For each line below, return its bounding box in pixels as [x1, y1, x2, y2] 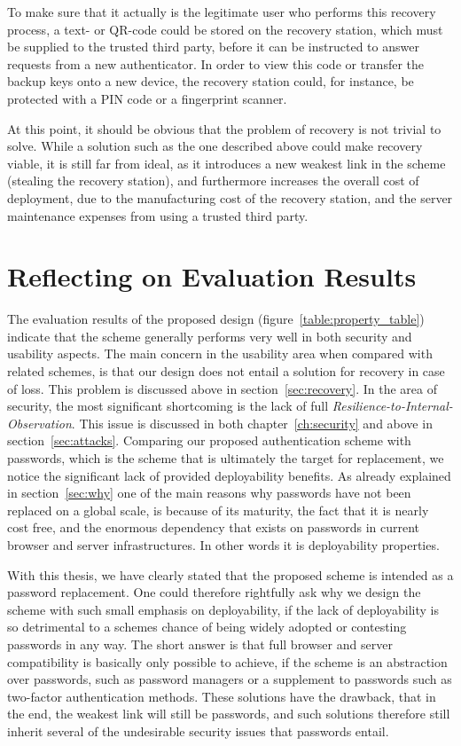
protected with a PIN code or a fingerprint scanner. [7, 89, 287, 107]
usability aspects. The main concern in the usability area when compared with [7, 344, 433, 363]
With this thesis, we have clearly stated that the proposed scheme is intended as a [7, 565, 454, 584]
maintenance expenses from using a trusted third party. [7, 206, 309, 224]
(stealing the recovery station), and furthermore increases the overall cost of [7, 171, 419, 190]
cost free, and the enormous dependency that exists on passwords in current [7, 518, 420, 537]
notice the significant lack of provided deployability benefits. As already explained [7, 466, 451, 484]
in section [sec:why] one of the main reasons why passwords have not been [7, 483, 411, 502]
